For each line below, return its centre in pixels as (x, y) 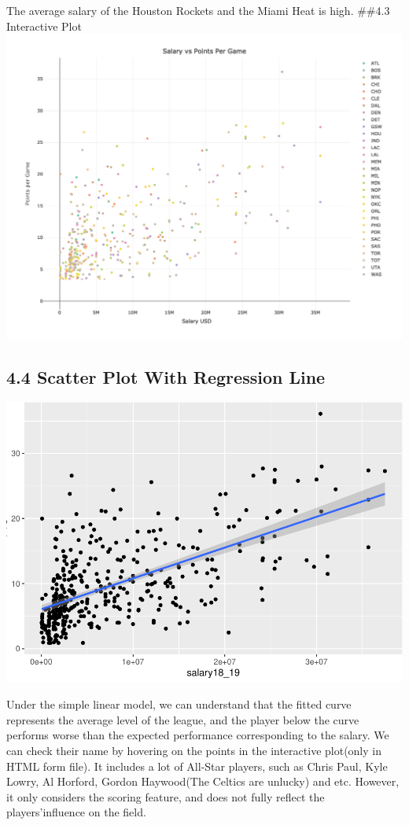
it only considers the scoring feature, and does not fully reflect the (166, 796)
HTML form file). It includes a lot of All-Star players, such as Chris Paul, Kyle (197, 766)
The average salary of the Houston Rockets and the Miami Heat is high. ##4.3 (198, 10)
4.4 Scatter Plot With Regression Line (166, 376)
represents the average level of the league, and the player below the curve (183, 719)
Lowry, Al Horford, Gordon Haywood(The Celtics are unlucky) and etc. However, (203, 781)
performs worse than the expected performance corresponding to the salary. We (198, 735)
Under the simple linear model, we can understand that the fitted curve (179, 704)
